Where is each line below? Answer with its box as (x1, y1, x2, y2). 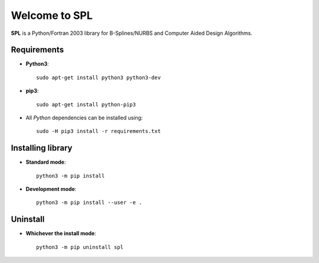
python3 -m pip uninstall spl (36, 243, 124, 251)
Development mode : (25, 186, 77, 193)
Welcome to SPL (11, 9, 93, 22)
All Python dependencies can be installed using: (25, 114, 143, 121)
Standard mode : (25, 158, 66, 165)
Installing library (11, 143, 73, 153)
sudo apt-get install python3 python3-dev (36, 74, 161, 81)
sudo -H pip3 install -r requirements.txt (36, 128, 161, 135)
